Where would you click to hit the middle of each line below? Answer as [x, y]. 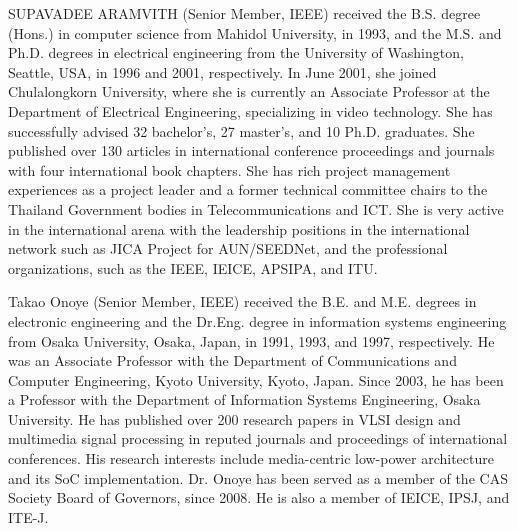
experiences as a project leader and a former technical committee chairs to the [248, 189]
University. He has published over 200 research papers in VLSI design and [234, 418]
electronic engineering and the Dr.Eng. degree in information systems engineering [257, 320]
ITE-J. [28, 516]
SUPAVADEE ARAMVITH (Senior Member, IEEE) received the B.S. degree [244, 13]
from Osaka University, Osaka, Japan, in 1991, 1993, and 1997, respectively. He [251, 340]
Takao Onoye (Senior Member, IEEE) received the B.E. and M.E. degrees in [242, 301]
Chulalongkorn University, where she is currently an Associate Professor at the [249, 91]
